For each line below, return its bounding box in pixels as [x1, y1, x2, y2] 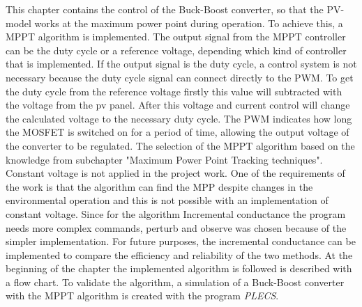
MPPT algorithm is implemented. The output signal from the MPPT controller [6, 29, 346, 44]
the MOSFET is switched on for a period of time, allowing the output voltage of [6, 125, 349, 139]
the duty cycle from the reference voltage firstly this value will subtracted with [6, 84, 342, 98]
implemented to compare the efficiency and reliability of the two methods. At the [6, 247, 353, 262]
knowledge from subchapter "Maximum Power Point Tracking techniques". [6, 152, 323, 166]
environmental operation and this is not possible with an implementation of [6, 193, 329, 207]
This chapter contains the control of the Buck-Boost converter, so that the [6, 2, 324, 16]
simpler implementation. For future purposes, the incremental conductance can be [6, 234, 356, 249]
